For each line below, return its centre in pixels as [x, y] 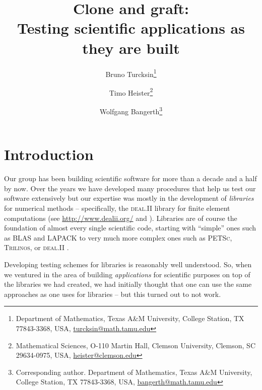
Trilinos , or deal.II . [37, 247]
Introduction [49, 154]
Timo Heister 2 [131, 92]
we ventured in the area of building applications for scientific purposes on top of [127, 274]
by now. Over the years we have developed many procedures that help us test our [130, 188]
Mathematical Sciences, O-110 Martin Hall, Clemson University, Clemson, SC [136, 345]
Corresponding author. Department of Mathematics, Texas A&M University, [134, 372]
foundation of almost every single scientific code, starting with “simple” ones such [130, 228]
